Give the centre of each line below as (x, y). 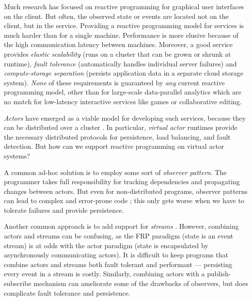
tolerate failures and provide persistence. (64, 210)
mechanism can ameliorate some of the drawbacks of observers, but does (141, 283)
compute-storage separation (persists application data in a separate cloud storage (124, 73)
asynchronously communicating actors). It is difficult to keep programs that (116, 255)
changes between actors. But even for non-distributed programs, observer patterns (126, 191)
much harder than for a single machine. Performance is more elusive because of (121, 35)
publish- (219, 274)
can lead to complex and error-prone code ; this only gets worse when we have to (124, 200)
